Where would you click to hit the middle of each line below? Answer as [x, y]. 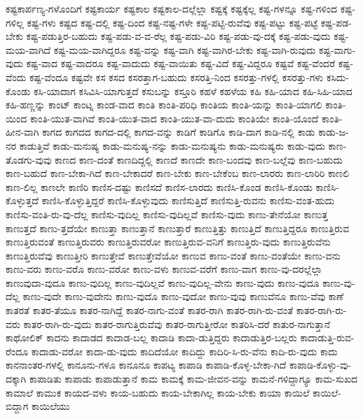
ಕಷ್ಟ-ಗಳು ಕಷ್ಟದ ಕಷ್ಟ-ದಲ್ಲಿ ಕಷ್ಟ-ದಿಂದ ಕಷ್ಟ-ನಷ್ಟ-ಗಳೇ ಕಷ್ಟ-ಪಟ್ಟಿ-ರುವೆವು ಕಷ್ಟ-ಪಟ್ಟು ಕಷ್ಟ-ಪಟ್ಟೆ [172, 22]
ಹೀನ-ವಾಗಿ [22, 132]
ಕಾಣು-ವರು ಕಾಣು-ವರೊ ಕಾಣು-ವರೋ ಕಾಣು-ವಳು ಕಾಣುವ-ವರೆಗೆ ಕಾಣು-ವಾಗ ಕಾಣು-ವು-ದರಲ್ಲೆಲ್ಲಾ [164, 269]
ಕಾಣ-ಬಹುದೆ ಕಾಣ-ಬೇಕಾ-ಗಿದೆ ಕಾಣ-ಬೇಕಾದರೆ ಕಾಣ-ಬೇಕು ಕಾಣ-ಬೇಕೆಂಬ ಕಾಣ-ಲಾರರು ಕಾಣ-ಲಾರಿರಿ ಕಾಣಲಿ [178, 173]
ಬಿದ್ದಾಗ [17, 406]
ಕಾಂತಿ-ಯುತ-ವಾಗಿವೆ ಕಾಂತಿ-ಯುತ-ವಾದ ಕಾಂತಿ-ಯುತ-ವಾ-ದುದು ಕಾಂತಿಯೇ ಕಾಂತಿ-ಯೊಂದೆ [174, 118]
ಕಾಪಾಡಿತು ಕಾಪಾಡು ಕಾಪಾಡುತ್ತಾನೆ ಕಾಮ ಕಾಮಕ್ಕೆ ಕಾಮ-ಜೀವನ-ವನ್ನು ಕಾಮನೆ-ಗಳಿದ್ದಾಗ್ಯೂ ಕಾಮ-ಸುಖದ [193, 379]
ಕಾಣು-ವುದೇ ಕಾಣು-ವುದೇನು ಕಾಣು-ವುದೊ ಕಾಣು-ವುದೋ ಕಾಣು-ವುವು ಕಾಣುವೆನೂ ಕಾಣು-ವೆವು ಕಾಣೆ [183, 296]
